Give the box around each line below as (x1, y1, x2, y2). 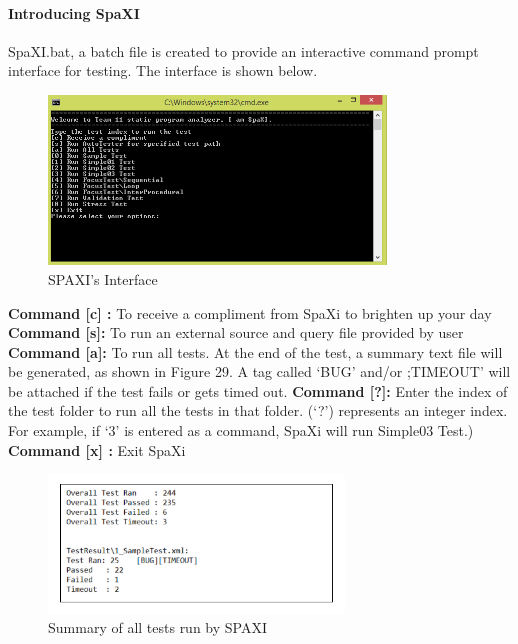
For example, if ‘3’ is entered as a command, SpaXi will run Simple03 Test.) (8, 420, 474, 441)
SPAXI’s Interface (48, 268, 158, 289)
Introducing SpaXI (8, 2, 140, 23)
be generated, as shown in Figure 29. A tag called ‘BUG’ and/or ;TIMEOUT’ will (8, 361, 511, 382)
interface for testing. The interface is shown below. (8, 60, 318, 81)
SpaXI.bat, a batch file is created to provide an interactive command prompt (8, 40, 479, 61)
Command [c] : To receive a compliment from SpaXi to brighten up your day (8, 302, 492, 323)
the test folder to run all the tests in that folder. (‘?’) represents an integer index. (8, 400, 508, 421)
